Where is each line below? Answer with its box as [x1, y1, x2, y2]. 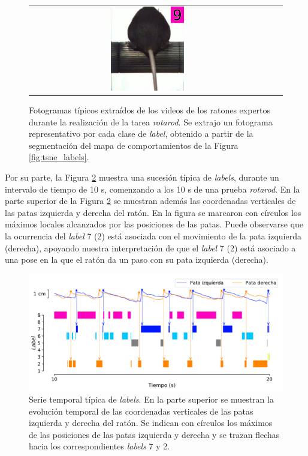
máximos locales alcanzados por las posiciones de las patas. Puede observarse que [5, 218, 304, 230]
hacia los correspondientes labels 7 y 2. [29, 440, 170, 452]
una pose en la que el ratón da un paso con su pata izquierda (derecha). [5, 253, 268, 266]
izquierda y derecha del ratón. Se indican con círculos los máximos [29, 416, 273, 429]
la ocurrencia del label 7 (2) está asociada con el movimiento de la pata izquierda [5, 229, 301, 242]
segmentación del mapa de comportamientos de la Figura [29, 139, 238, 151]
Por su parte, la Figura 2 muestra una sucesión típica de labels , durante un [5, 170, 279, 183]
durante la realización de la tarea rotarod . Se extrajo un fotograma [29, 115, 273, 128]
